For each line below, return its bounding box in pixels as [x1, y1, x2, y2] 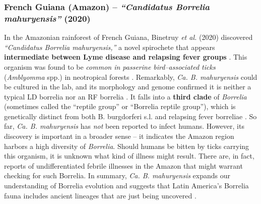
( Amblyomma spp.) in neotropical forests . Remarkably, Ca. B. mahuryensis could [4, 71, 257, 82]
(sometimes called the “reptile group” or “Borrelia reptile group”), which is [4, 101, 236, 112]
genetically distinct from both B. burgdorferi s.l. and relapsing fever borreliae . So [4, 111, 257, 121]
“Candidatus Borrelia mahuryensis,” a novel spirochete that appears [4, 41, 215, 52]
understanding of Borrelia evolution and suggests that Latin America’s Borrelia [4, 180, 249, 191]
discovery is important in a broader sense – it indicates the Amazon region [4, 131, 234, 141]
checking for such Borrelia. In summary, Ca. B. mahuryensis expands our [4, 170, 231, 181]
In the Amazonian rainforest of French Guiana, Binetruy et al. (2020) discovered [4, 32, 253, 42]
